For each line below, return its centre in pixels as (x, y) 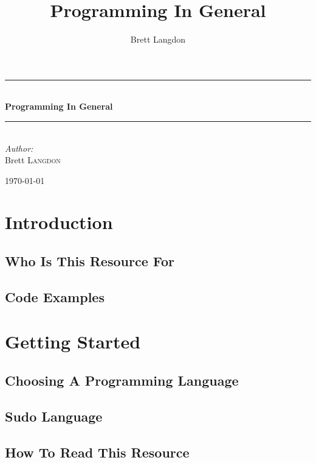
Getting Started (73, 341)
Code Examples (55, 296)
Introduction (59, 222)
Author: (19, 148)
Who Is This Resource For (90, 261)
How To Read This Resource (97, 452)
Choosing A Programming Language (122, 380)
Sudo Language (54, 416)
